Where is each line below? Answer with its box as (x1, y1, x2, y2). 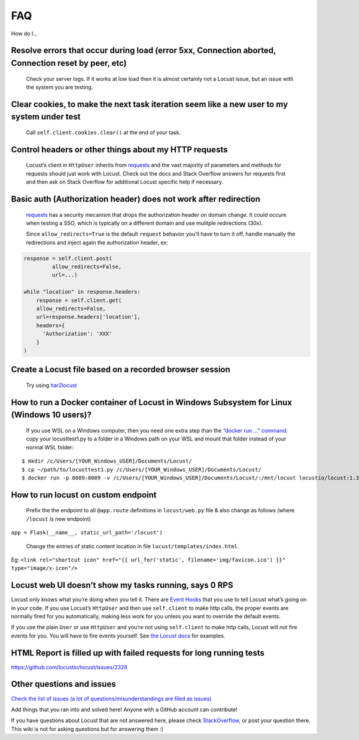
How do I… (11, 30, 38, 37)
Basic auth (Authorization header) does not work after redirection (11, 194, 260, 204)
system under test (11, 111, 81, 122)
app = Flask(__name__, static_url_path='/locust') (11, 529, 163, 536)
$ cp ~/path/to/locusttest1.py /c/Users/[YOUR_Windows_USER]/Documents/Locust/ (22, 466, 261, 473)
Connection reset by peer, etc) (11, 58, 127, 68)
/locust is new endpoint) (26, 515, 91, 522)
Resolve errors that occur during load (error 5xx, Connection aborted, (11, 46, 276, 56)
